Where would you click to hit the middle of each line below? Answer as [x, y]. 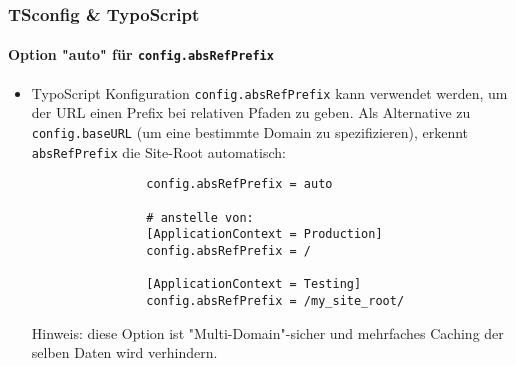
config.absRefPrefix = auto [239, 184]
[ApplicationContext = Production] [264, 234]
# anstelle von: [200, 217]
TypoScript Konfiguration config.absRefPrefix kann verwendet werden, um [269, 92]
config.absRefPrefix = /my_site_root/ [275, 300]
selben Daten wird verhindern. [124, 352]
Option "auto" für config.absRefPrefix [141, 54]
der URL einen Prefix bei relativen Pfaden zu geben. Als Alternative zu [251, 112]
